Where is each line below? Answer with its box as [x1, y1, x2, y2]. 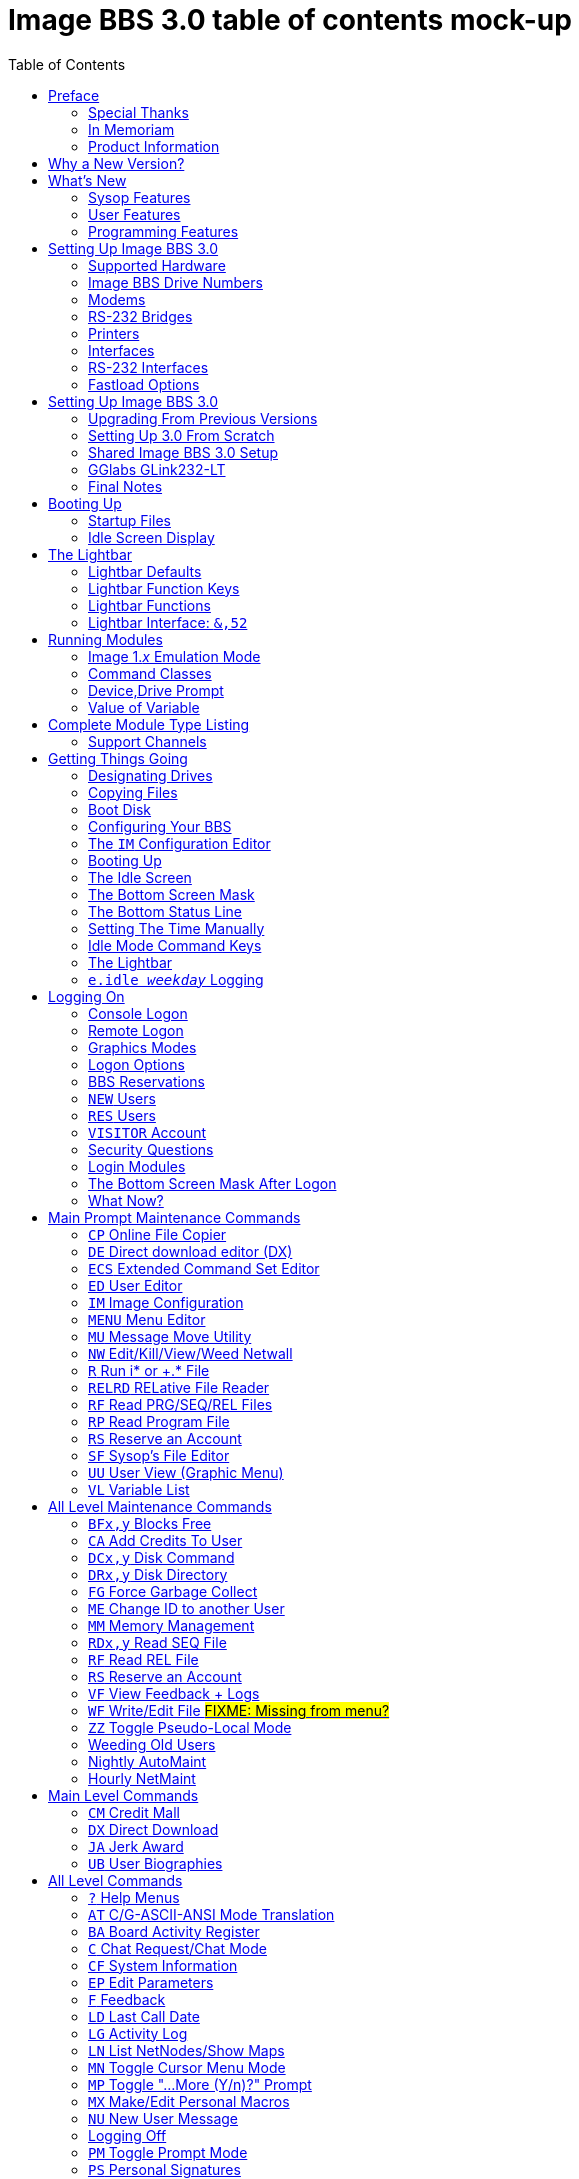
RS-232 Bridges [88, 307, 193, 325]
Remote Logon [88, 1021, 184, 1039]
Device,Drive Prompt [88, 681, 224, 699]
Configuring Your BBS [88, 817, 232, 835]
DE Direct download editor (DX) [88, 1242, 293, 1260]
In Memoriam [88, 120, 175, 138]
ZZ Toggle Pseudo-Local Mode [88, 1718, 292, 1736]
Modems [88, 290, 146, 308]
